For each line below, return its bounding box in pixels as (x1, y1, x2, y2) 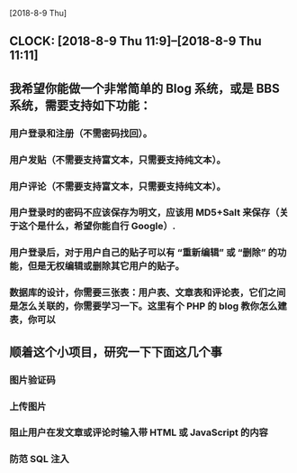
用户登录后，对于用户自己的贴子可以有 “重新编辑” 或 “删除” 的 (9, 246, 277, 259)
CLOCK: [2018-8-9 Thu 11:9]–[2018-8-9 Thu (9, 33, 263, 49)
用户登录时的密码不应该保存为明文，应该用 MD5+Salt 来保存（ (9, 207, 280, 219)
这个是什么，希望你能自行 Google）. (18, 220, 176, 233)
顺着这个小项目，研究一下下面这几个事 (9, 344, 222, 359)
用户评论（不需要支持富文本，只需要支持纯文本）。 (9, 180, 227, 192)
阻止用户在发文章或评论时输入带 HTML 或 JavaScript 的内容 (9, 426, 268, 439)
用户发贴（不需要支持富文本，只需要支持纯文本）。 (9, 153, 227, 166)
